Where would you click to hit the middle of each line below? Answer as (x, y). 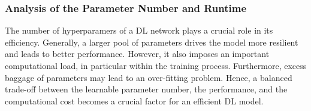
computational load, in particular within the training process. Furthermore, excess (156, 65)
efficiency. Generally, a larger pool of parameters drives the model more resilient (152, 42)
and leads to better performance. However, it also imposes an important (137, 54)
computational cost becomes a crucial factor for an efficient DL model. (134, 100)
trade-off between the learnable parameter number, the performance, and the (146, 89)
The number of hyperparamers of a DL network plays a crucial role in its (139, 30)
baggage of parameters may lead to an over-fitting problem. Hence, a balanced (149, 77)
